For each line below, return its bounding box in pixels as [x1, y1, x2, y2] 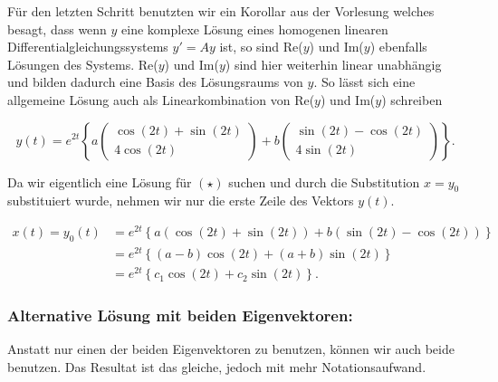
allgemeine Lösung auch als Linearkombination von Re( [7, 90, 315, 109]
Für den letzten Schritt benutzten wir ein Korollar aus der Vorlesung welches [7, 2, 435, 20]
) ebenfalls [369, 37, 427, 56]
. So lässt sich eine [313, 72, 416, 91]
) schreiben [381, 90, 443, 109]
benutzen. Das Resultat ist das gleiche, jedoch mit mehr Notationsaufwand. [7, 357, 426, 376]
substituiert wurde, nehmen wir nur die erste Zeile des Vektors [7, 191, 354, 210]
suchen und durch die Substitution [228, 172, 420, 191]
